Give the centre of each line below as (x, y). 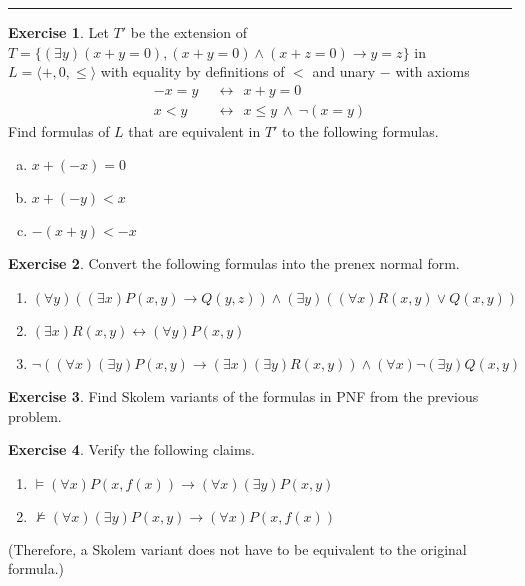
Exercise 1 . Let (58, 32)
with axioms (432, 71)
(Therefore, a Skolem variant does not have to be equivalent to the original (237, 548)
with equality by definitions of (192, 71)
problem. (35, 415)
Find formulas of (59, 130)
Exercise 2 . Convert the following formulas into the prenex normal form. (234, 263)
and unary (344, 71)
